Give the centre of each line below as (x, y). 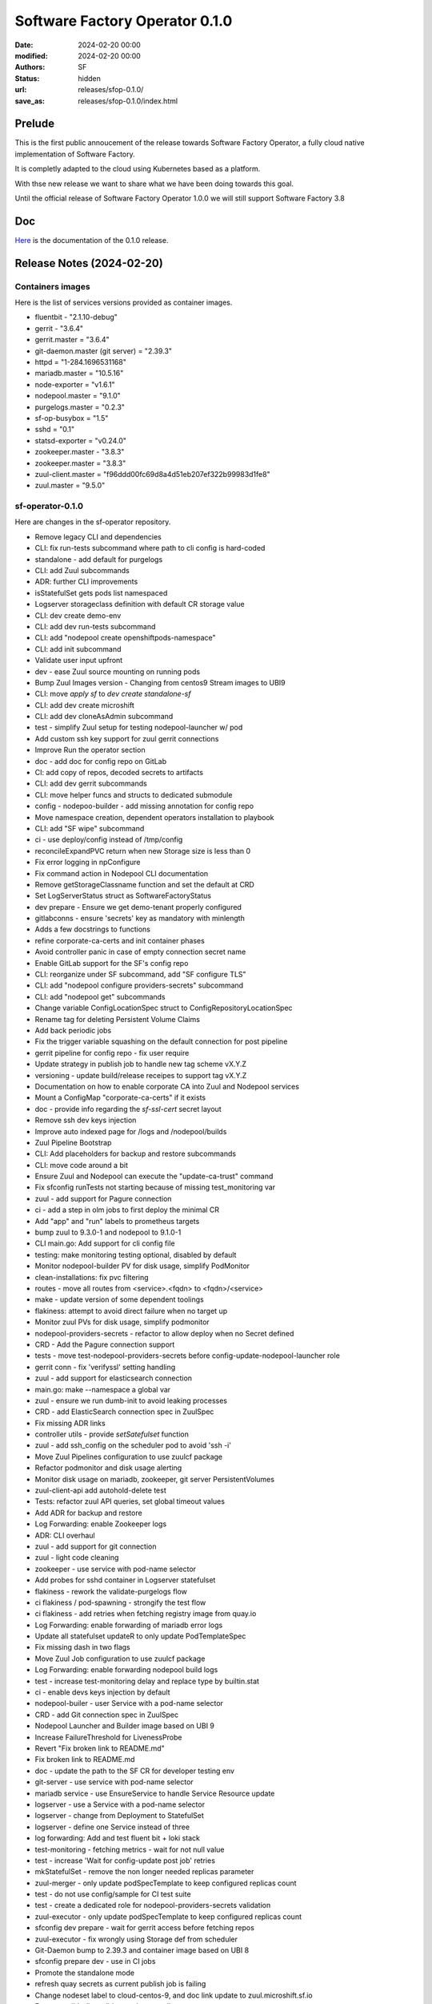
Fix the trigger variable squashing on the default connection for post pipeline (161, 1041)
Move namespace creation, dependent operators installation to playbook (154, 817)
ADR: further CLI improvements (86, 582)
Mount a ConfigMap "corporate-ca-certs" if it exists (120, 1097)
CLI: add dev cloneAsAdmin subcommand (104, 717)
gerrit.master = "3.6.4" (72, 340)
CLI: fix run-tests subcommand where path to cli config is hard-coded (150, 548)
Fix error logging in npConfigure (88, 863)
